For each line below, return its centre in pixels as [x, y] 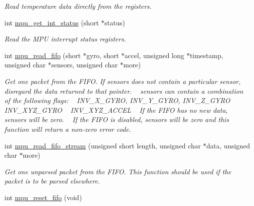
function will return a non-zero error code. [68, 129]
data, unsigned [228, 145]
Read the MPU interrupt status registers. [65, 39]
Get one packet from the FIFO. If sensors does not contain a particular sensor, [123, 81]
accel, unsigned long [154, 55]
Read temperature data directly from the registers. [78, 6]
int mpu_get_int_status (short [52, 22]
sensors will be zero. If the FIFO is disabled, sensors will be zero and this [117, 119]
